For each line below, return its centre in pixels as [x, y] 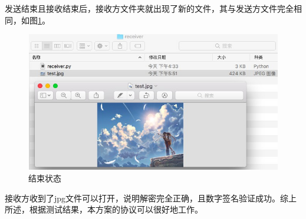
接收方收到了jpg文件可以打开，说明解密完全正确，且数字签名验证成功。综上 [151, 198]
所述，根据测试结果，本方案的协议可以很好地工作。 [104, 209]
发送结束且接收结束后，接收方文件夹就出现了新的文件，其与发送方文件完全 [149, 8]
